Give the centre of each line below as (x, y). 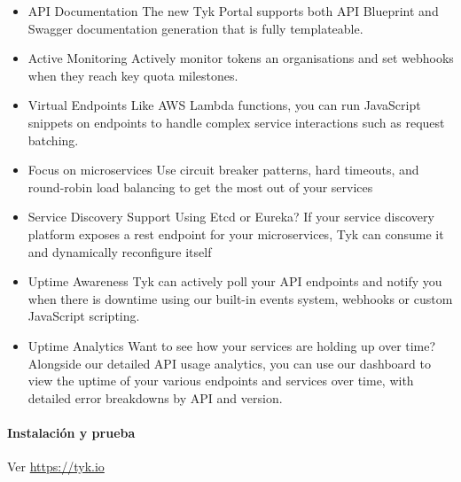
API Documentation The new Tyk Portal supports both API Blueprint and (233, 11)
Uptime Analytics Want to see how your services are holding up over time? (232, 345)
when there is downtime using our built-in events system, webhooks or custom (240, 298)
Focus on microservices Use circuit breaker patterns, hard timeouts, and (223, 170)
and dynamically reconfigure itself (120, 251)
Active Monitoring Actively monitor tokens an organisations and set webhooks (241, 58)
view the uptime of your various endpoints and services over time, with (221, 381)
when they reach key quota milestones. (133, 75)
